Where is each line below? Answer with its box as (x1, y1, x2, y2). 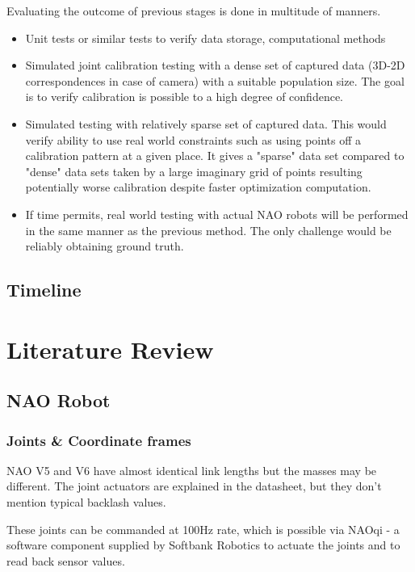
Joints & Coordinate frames (6, 430, 191, 450)
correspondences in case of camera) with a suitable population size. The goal (25, 72, 405, 89)
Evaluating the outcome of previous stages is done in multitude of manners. (6, 2, 381, 19)
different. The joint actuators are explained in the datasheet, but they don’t (6, 477, 382, 494)
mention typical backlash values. (6, 494, 166, 511)
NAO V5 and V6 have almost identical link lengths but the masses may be (6, 461, 377, 478)
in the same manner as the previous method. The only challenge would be (25, 221, 392, 238)
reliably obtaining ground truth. (25, 238, 184, 254)
